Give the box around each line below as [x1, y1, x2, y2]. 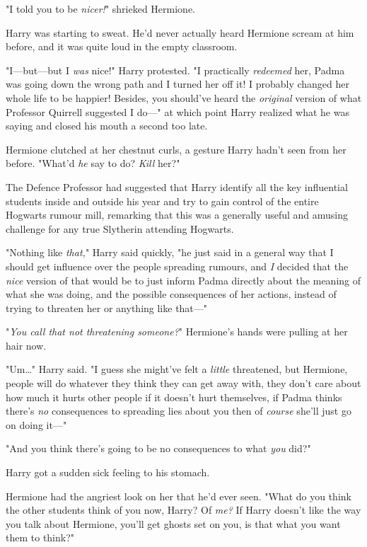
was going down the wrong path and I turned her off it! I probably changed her [6, 76, 350, 91]
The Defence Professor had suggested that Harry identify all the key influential [6, 179, 348, 194]
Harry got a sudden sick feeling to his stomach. [6, 465, 210, 480]
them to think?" [6, 530, 75, 545]
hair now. [6, 338, 47, 352]
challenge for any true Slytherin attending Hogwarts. [6, 221, 234, 236]
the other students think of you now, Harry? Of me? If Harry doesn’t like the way [6, 502, 361, 517]
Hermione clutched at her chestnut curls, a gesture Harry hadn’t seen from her [6, 142, 346, 156]
